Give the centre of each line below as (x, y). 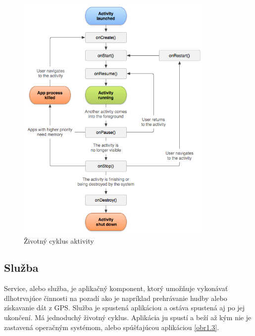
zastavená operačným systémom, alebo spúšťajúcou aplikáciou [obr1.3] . (112, 327)
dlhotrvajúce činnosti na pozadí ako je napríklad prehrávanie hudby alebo (116, 298)
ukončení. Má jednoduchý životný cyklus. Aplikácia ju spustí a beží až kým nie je (128, 317)
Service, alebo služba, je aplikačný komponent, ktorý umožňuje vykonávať (116, 288)
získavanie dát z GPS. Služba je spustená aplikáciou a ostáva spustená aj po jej (125, 308)
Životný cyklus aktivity (59, 241)
